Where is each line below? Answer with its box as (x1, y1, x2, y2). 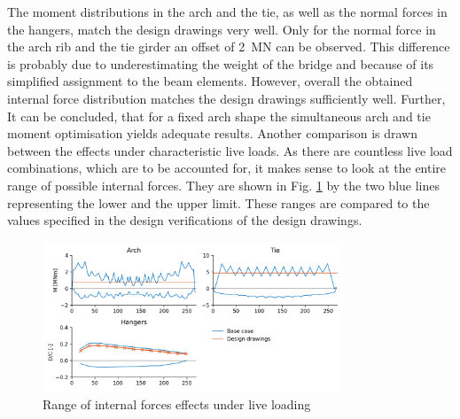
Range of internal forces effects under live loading (43, 394, 311, 413)
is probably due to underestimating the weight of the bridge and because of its (7, 54, 434, 73)
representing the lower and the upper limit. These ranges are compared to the (7, 193, 430, 212)
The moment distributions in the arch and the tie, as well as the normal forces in (7, 3, 448, 20)
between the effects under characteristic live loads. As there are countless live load (7, 141, 453, 159)
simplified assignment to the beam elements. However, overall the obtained (7, 72, 413, 90)
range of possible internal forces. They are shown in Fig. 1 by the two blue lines (7, 175, 441, 194)
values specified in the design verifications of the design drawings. (7, 211, 363, 229)
